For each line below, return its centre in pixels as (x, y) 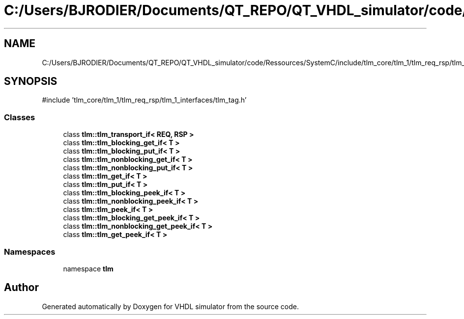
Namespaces (30, 252)
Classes (20, 117)
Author (21, 288)
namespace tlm (88, 268)
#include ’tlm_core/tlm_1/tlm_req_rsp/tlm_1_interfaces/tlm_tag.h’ (144, 100)
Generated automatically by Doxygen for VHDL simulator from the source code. (171, 306)
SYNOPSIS (31, 81)
